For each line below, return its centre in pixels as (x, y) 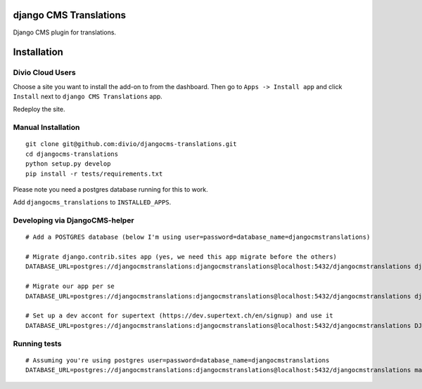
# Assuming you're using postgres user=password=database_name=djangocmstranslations (178, 360)
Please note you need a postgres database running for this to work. (111, 189)
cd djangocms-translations (72, 154)
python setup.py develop (68, 164)
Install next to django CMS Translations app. (88, 97)
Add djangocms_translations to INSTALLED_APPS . (92, 202)
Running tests (37, 343)
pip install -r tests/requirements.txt (94, 173)
